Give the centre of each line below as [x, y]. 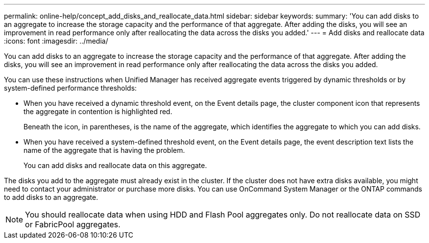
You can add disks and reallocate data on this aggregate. [115, 165]
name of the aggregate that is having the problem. [104, 150]
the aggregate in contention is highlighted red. [98, 111]
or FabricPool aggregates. [73, 224]
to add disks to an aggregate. [51, 197]
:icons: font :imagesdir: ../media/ [56, 41]
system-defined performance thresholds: [71, 88]
